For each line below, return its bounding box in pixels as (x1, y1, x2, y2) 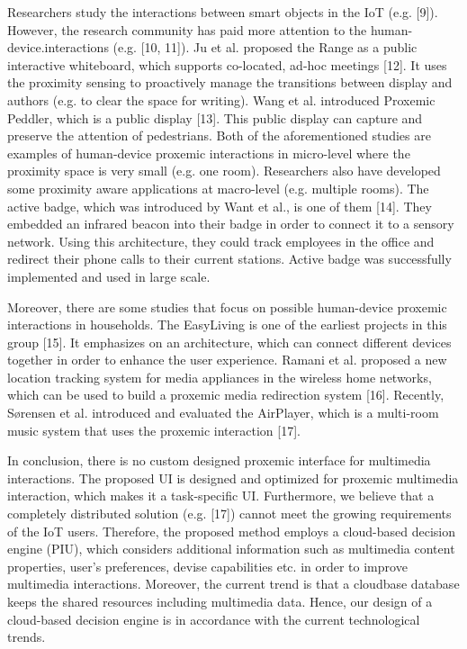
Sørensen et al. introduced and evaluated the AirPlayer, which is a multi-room (7, 403, 439, 422)
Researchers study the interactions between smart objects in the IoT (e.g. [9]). (7, 3, 438, 21)
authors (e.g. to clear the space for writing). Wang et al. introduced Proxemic (7, 90, 436, 109)
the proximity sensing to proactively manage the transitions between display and (7, 73, 453, 92)
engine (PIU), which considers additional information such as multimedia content (7, 539, 455, 558)
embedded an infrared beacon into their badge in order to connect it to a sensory (7, 214, 454, 233)
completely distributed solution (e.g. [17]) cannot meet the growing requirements (7, 504, 452, 523)
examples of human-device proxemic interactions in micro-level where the (7, 143, 410, 162)
